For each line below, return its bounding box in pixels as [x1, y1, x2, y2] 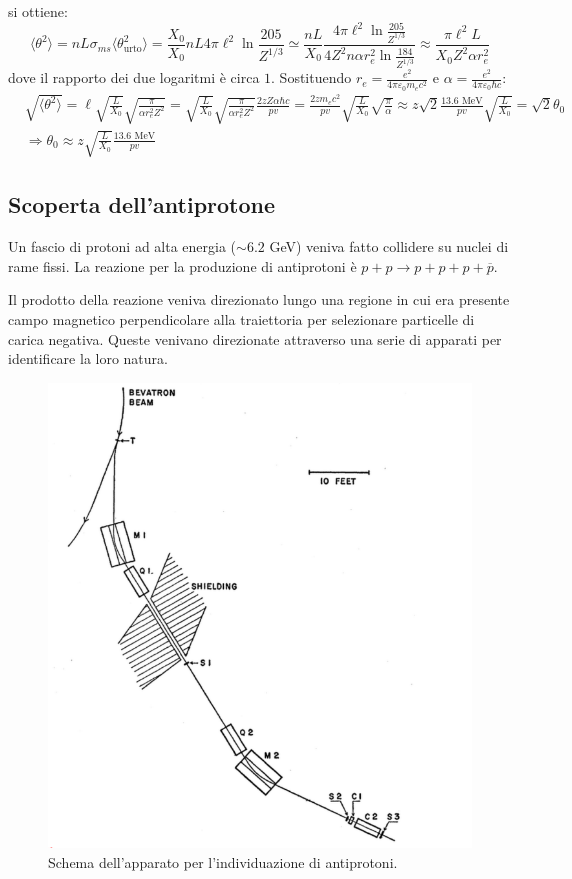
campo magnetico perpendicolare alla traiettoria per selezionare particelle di [8, 308, 475, 329]
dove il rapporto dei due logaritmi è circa [8, 67, 260, 88]
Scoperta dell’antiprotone [8, 189, 276, 220]
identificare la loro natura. [8, 348, 168, 369]
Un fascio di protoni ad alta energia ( [8, 236, 237, 257]
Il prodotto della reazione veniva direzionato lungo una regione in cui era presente [8, 289, 510, 310]
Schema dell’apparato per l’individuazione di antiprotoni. [48, 851, 398, 872]
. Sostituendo [271, 67, 352, 88]
